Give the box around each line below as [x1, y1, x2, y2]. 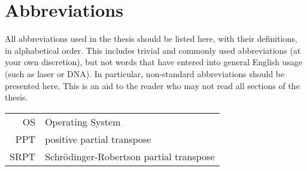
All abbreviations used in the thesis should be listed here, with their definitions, [5, 32, 297, 45]
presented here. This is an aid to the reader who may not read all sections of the [5, 79, 300, 91]
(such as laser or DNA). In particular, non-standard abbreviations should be [5, 67, 285, 80]
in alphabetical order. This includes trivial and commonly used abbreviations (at [5, 44, 301, 56]
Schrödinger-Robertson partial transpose [45, 149, 215, 163]
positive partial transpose [45, 132, 151, 146]
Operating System [45, 114, 121, 129]
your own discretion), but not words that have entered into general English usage [5, 56, 303, 68]
